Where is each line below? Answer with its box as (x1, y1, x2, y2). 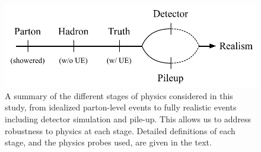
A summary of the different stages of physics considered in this (5, 89, 233, 102)
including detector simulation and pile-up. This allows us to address (5, 113, 252, 125)
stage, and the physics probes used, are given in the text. (5, 136, 212, 148)
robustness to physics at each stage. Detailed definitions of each (5, 124, 235, 137)
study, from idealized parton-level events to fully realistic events (5, 101, 237, 113)
